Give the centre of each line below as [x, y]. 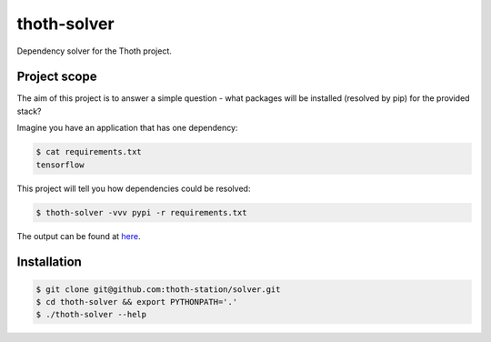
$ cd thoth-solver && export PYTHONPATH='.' [137, 302]
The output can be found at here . [79, 236]
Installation [49, 262]
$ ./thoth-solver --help [91, 315]
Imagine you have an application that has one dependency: [127, 128]
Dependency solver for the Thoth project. [95, 51]
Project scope [57, 77]
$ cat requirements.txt [89, 152]
